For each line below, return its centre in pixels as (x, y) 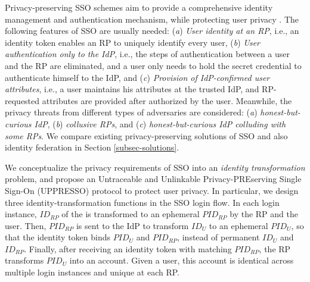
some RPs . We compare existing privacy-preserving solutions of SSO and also (146, 135)
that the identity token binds (58, 237)
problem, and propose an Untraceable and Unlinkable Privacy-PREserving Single (153, 179)
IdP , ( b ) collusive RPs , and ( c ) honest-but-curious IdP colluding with (160, 123)
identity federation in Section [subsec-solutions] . (92, 147)
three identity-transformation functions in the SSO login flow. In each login (142, 202)
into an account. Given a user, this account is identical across (182, 260)
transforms (24, 260)
